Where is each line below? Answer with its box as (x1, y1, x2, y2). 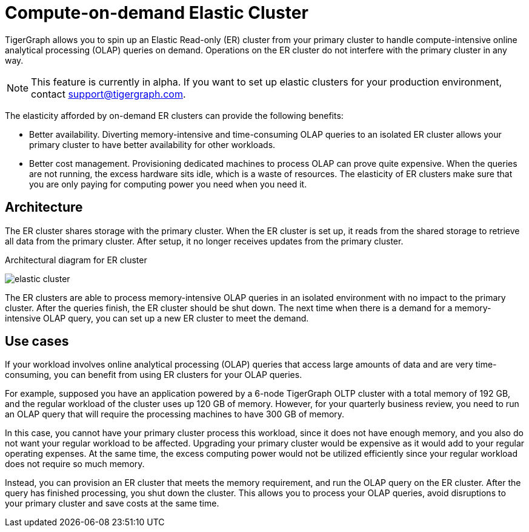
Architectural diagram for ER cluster (5, 254, 147, 265)
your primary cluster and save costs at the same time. (5, 498, 219, 509)
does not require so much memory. (5, 459, 145, 470)
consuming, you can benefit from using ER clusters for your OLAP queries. (5, 369, 302, 380)
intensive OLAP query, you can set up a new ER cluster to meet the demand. (5, 312, 309, 323)
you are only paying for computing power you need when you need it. (29, 178, 307, 189)
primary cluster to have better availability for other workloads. (29, 139, 276, 150)
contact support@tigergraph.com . (31, 87, 186, 100)
